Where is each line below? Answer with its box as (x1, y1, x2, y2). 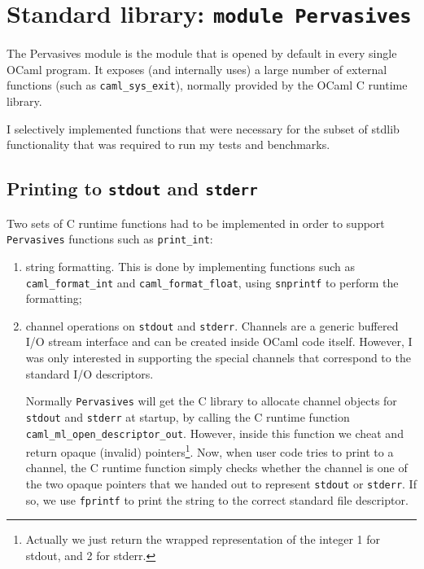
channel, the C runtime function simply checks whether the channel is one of (25, 459, 408, 476)
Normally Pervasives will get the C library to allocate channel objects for (25, 392, 397, 409)
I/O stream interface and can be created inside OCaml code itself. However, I (25, 333, 413, 350)
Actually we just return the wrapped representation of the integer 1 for (25, 531, 381, 548)
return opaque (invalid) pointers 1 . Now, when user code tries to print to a (25, 441, 394, 460)
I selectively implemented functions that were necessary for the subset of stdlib (7, 120, 400, 137)
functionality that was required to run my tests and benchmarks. (7, 136, 330, 153)
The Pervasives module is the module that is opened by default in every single (7, 45, 397, 62)
